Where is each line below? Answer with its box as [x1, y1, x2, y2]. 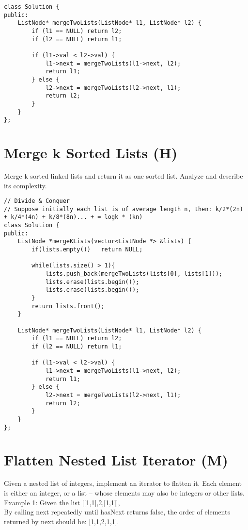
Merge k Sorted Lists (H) [4, 143, 178, 163]
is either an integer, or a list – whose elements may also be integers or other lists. [4, 487, 245, 497]
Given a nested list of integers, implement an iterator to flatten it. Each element [4, 478, 242, 488]
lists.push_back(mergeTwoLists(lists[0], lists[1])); [45, 270, 223, 278]
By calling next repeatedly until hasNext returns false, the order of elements [4, 507, 230, 517]
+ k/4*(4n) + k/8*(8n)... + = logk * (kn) [4, 214, 143, 221]
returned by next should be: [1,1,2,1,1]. [4, 516, 119, 526]
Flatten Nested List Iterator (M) [4, 450, 228, 470]
